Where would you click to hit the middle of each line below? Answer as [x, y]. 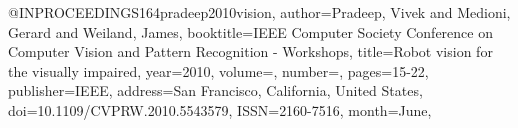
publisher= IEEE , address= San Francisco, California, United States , [215, 90]
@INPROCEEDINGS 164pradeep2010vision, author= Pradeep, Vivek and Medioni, [259, 12]
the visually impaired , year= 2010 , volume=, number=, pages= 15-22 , [218, 70]
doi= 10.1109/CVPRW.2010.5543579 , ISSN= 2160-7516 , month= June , [220, 109]
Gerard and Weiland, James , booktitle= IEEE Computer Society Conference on [250, 31]
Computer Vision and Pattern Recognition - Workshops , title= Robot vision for [250, 51]
